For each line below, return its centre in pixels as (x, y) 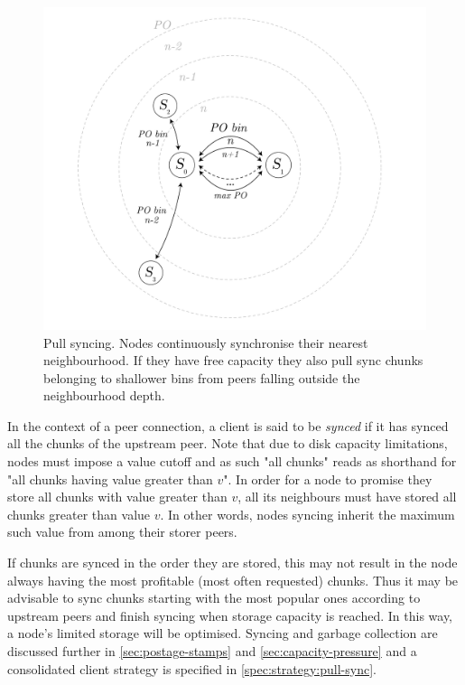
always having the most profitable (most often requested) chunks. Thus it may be (233, 580)
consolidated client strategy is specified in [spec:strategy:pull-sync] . (192, 668)
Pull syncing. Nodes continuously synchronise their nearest (206, 342)
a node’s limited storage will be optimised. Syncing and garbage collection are (223, 633)
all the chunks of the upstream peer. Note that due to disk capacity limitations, (228, 443)
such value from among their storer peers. (122, 532)
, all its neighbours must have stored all (347, 497)
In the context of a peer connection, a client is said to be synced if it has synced (228, 425)
